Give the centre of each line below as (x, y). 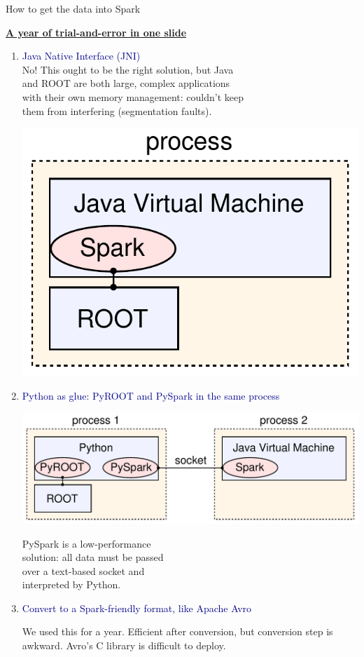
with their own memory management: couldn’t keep (133, 96)
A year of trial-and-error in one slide (96, 32)
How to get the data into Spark (73, 8)
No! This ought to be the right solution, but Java (128, 69)
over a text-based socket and (83, 570)
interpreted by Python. (71, 584)
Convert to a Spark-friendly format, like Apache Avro (137, 608)
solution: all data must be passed (93, 557)
